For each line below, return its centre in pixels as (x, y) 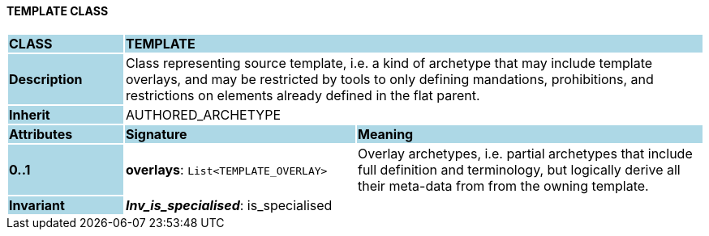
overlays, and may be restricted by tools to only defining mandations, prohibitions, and (389, 79)
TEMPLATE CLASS (58, 11)
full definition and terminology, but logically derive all (519, 169)
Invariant (37, 205)
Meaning (385, 134)
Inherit (30, 114)
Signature (156, 134)
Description (46, 79)
